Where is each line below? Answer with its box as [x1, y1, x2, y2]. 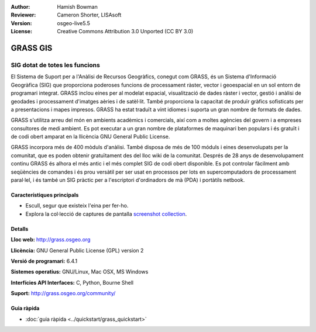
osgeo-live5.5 [57, 19, 90, 26]
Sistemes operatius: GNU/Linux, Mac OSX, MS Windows [11, 268, 149, 275]
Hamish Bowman [57, 4, 98, 10]
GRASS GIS [11, 43, 53, 53]
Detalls [11, 225, 29, 232]
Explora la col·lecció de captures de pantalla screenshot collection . [25, 210, 187, 217]
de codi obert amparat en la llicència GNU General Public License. [11, 133, 170, 140]
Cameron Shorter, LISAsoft [57, 12, 122, 19]
